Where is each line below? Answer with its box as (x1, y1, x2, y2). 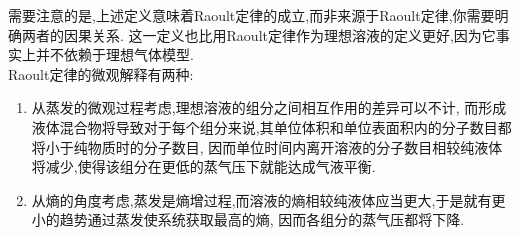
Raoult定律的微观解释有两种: (8, 63, 194, 84)
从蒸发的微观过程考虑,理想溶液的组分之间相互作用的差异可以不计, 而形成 (31, 97, 507, 118)
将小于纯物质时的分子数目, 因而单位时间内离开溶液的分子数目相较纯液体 (31, 136, 503, 157)
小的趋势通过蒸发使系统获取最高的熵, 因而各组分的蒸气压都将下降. (31, 209, 465, 230)
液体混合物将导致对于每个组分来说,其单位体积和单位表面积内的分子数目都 (31, 116, 512, 137)
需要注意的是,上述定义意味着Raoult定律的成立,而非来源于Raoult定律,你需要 (8, 5, 495, 25)
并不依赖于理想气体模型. (35, 44, 194, 65)
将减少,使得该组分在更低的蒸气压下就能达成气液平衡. (31, 156, 376, 177)
